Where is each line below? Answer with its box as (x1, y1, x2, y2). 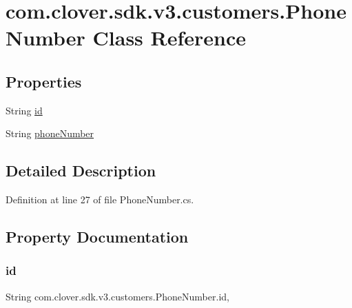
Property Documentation (6, 226, 189, 247)
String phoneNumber (6, 126, 94, 141)
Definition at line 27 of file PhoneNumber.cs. (6, 192, 194, 207)
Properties (6, 70, 82, 92)
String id (6, 103, 43, 117)
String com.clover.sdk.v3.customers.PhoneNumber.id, (6, 289, 229, 303)
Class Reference (92, 23, 247, 52)
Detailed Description (6, 160, 156, 181)
